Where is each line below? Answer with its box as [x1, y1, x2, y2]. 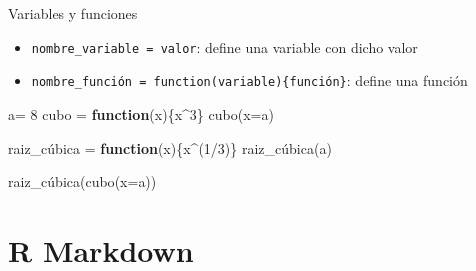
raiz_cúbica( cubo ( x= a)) [8, 171, 157, 192]
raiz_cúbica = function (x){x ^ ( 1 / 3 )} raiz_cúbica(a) [8, 137, 332, 158]
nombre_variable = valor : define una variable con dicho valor [31, 36, 418, 57]
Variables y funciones [8, 3, 138, 23]
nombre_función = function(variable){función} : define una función [31, 70, 468, 91]
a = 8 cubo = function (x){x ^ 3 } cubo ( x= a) [8, 103, 274, 124]
